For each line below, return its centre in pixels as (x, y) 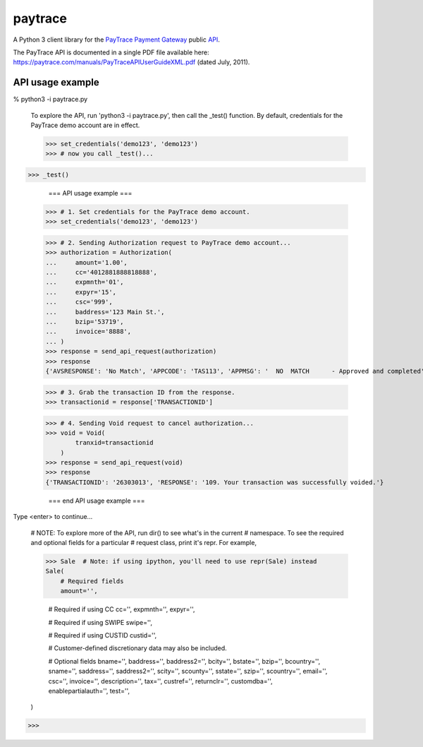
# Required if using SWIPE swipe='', (100, 622)
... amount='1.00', (87, 262)
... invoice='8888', (88, 331)
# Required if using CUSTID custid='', (103, 635)
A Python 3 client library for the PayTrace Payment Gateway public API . (116, 40)
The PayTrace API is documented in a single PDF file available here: (111, 52)
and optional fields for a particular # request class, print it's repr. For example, (144, 543)
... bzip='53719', (85, 322)
